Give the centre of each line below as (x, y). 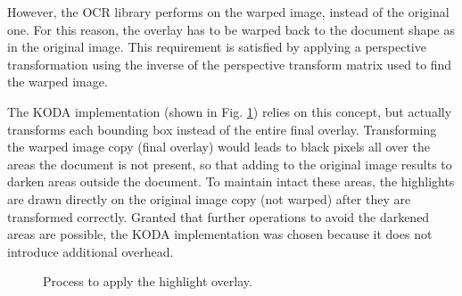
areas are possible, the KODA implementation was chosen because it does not (220, 234)
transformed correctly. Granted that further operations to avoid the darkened (219, 216)
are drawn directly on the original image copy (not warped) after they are (209, 198)
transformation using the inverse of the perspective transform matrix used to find (230, 64)
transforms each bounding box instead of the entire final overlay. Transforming (222, 129)
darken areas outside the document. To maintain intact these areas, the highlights (231, 181)
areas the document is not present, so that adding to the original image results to (230, 164)
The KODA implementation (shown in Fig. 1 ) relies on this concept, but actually (230, 111)
